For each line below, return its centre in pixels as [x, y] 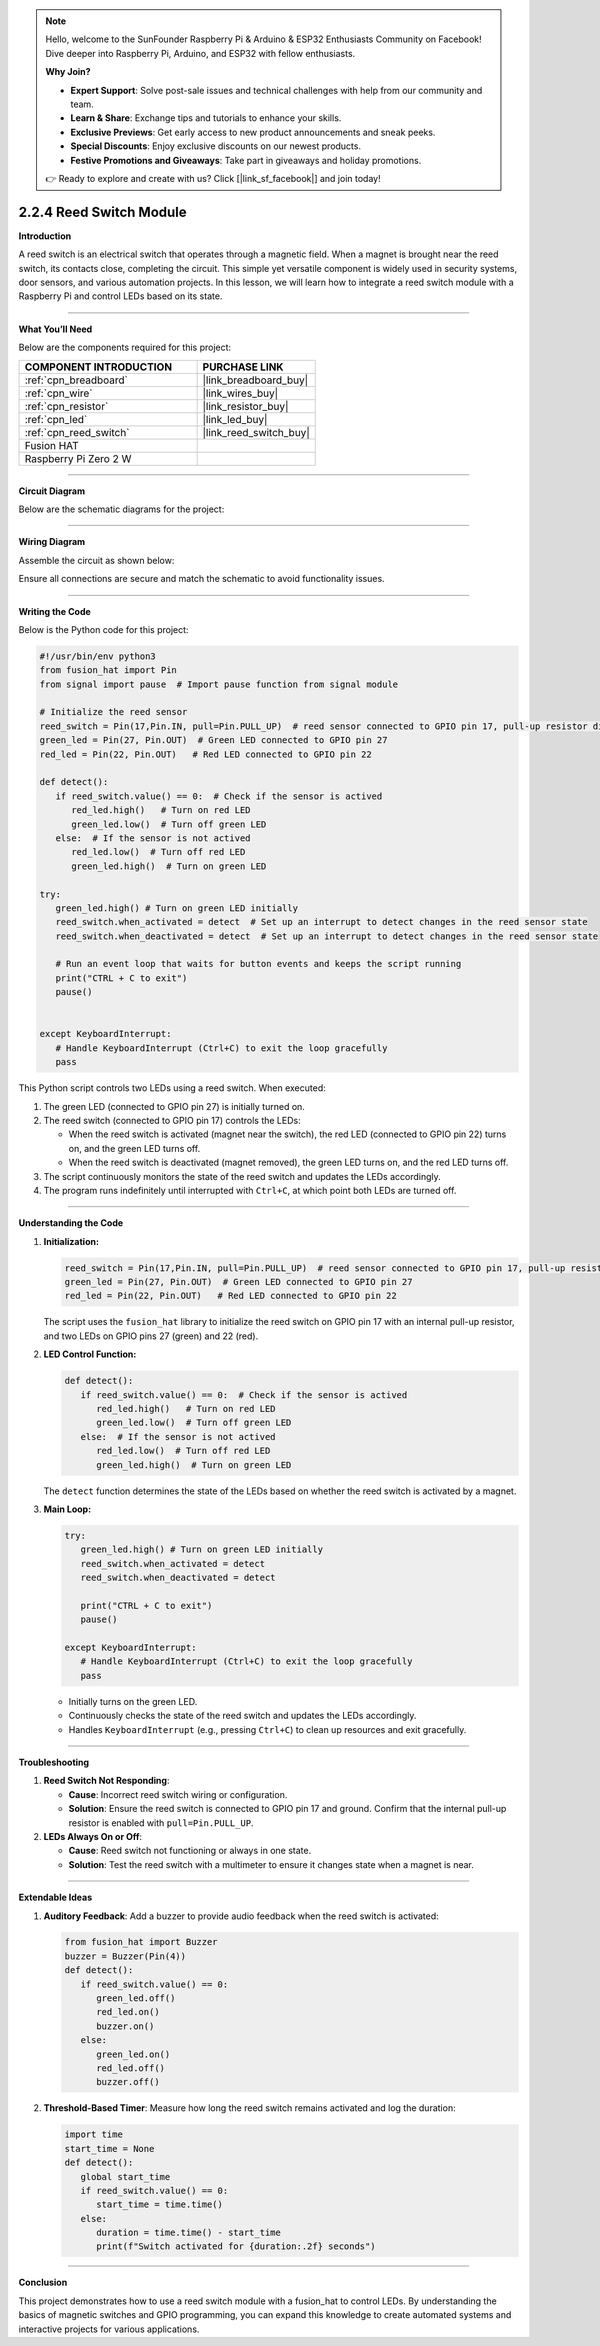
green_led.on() [133, 2054]
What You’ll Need [55, 329]
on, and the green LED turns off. [134, 1148]
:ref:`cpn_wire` [59, 393]
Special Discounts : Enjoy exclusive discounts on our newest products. [216, 146]
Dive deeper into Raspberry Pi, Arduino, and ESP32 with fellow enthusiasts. [200, 53]
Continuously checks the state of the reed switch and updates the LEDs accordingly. [242, 1716]
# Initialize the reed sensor [113, 712]
